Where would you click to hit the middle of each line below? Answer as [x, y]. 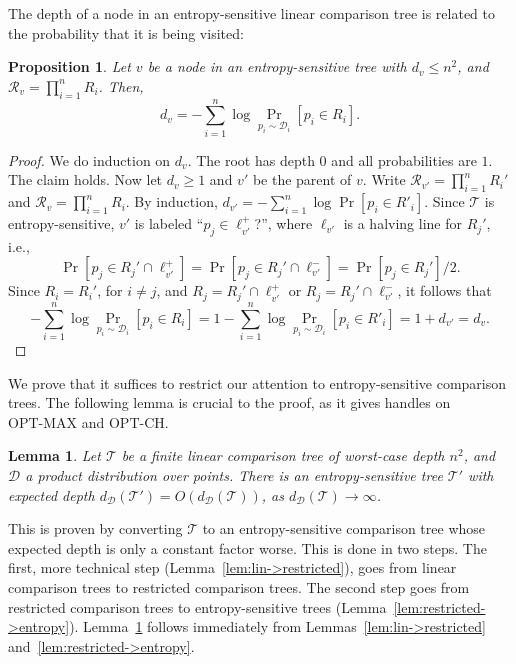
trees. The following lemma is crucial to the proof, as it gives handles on [229, 402]
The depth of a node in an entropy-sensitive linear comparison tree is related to [251, 13]
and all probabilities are [404, 159]
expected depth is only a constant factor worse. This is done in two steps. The [247, 547]
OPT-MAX [43, 423]
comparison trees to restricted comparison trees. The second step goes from [239, 587]
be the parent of [302, 179]
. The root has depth [251, 159]
